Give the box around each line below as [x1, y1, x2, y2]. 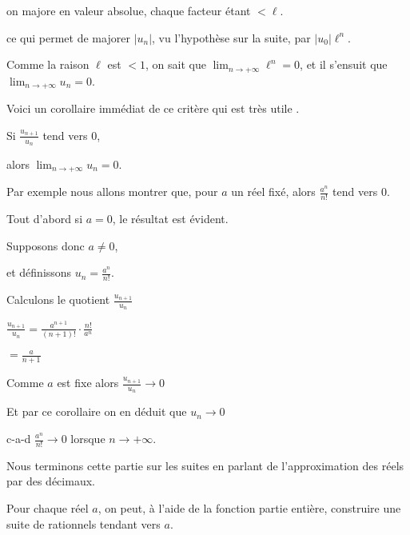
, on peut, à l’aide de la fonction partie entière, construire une [98, 500, 401, 517]
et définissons [6, 264, 72, 281]
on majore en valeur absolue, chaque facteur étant [6, 2, 251, 18]
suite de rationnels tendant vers [6, 515, 161, 532]
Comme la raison [6, 56, 90, 73]
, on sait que [145, 56, 206, 73]
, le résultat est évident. [112, 210, 229, 227]
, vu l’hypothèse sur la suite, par [152, 29, 311, 46]
